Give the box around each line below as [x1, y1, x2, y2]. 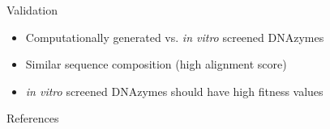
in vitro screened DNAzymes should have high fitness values [25, 82, 324, 99]
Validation [6, 2, 58, 18]
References [6, 110, 59, 127]
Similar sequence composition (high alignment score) [25, 56, 287, 73]
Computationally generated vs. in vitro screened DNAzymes [25, 28, 324, 45]
